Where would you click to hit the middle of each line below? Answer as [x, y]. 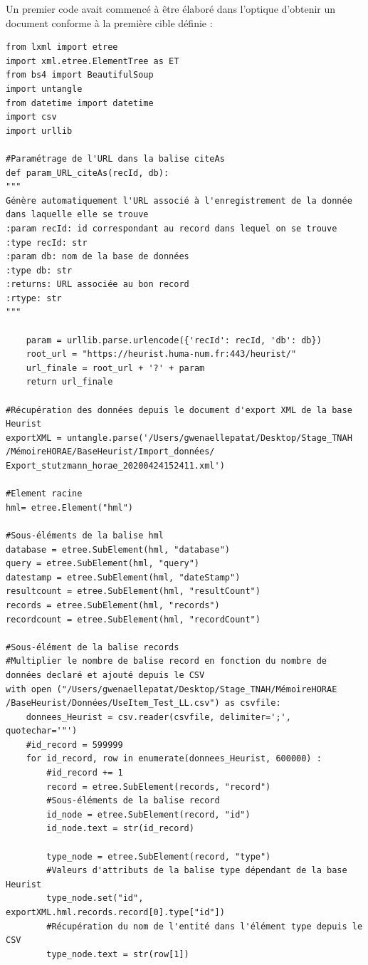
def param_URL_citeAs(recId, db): [88, 173]
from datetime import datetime [80, 103]
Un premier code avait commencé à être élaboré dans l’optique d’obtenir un [171, 9]
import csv [31, 117]
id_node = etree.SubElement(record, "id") [148, 814]
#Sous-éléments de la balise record [133, 801]
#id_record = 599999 [74, 745]
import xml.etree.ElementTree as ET [93, 61]
